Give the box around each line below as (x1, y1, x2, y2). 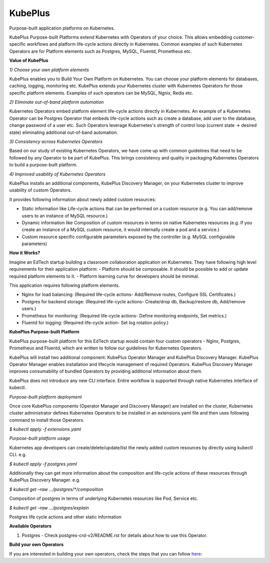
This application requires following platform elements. (9, 282, 120, 288)
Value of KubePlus (9, 58, 48, 64)
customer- (233, 34, 255, 40)
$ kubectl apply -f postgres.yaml (9, 461, 77, 467)
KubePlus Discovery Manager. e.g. (9, 477, 80, 483)
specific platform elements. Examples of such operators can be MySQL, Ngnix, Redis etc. (9, 90, 193, 96)
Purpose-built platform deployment (9, 394, 82, 400)
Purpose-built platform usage (9, 435, 70, 441)
